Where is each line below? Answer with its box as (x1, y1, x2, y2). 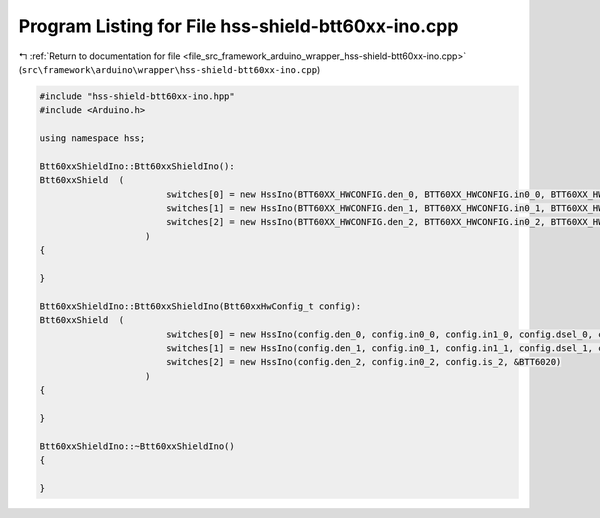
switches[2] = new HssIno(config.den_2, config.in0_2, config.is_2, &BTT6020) (165, 356, 562, 368)
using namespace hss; (39, 133, 146, 144)
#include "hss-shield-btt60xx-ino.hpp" (39, 90, 235, 102)
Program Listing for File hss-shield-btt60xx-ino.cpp (18, 15, 459, 37)
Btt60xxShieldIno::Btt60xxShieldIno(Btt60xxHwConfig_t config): (39, 300, 362, 312)
